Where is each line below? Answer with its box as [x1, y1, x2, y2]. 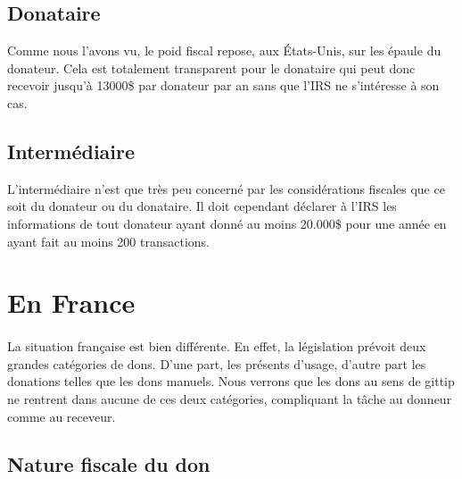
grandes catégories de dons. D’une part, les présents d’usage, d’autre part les [7, 354, 426, 373]
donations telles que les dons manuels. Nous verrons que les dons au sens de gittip [7, 372, 455, 391]
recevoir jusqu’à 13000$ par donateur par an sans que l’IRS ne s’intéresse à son [7, 76, 440, 95]
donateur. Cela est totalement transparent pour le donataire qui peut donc [7, 58, 416, 77]
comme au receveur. [7, 407, 116, 425]
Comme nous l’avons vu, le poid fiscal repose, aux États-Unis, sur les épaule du [7, 41, 441, 60]
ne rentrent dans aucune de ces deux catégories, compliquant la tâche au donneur [7, 389, 452, 408]
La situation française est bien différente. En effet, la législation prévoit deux [7, 337, 426, 356]
